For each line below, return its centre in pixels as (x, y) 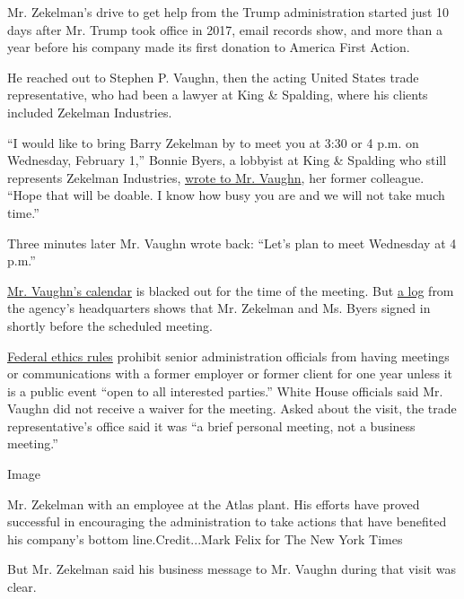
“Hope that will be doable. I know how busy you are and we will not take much (226, 195)
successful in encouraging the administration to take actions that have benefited (227, 521)
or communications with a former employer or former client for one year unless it (230, 373)
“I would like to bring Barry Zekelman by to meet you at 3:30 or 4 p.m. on (213, 142)
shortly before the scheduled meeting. (110, 325)
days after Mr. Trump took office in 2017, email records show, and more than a (225, 29)
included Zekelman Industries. (90, 112)
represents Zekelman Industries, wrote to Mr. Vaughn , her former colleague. (216, 177)
